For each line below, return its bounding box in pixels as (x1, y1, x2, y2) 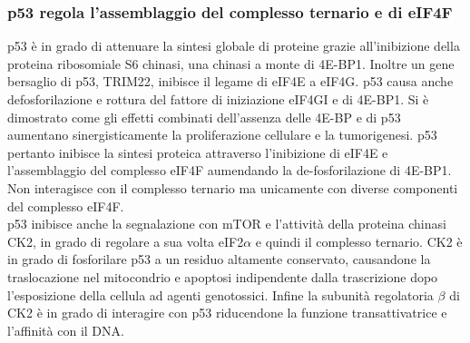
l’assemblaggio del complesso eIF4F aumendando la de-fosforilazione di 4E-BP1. (7, 161, 452, 180)
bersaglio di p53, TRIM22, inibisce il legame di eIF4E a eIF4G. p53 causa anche (7, 72, 454, 91)
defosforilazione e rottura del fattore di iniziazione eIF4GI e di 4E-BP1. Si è (7, 90, 429, 108)
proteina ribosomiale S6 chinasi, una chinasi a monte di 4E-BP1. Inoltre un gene (7, 54, 455, 73)
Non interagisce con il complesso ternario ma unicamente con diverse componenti (7, 178, 458, 197)
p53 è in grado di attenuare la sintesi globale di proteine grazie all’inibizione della (7, 36, 460, 55)
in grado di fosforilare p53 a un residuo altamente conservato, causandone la (7, 250, 431, 269)
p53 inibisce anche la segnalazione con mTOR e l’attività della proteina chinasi (7, 214, 446, 233)
